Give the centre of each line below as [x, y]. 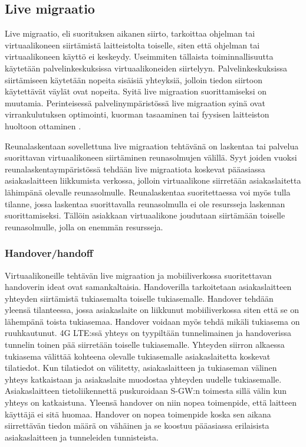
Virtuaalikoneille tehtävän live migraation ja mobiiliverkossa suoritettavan [138, 275]
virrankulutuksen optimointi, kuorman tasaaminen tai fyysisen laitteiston [137, 114]
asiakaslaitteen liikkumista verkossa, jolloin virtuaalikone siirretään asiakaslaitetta [153, 180]
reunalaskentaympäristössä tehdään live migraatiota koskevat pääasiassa [135, 169]
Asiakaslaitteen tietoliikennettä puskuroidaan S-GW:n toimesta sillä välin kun [146, 391]
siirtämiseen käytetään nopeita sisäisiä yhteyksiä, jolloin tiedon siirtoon [134, 79]
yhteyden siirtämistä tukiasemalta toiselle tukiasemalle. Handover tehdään [139, 298]
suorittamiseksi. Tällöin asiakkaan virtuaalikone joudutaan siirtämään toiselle [145, 215]
